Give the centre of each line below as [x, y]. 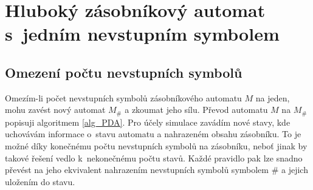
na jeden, [273, 97]
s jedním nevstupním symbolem [142, 34]
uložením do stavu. [40, 181]
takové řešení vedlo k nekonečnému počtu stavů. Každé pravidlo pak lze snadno [154, 158]
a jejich [295, 170]
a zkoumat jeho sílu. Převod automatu [196, 110]
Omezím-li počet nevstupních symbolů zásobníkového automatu [123, 97]
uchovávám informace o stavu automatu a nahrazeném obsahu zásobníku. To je [153, 134]
